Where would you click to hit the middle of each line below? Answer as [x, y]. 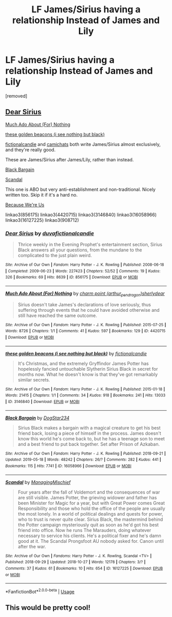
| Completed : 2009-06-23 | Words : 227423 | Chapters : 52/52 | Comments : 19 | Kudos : [83, 271]
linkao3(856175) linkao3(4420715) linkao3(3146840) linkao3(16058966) [81, 215]
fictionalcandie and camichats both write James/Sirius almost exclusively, [83, 144]
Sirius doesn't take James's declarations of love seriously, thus [84, 304]
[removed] [16, 96]
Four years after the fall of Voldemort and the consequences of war [89, 492]
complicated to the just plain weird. [55, 256]
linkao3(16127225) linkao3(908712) [42, 220]
